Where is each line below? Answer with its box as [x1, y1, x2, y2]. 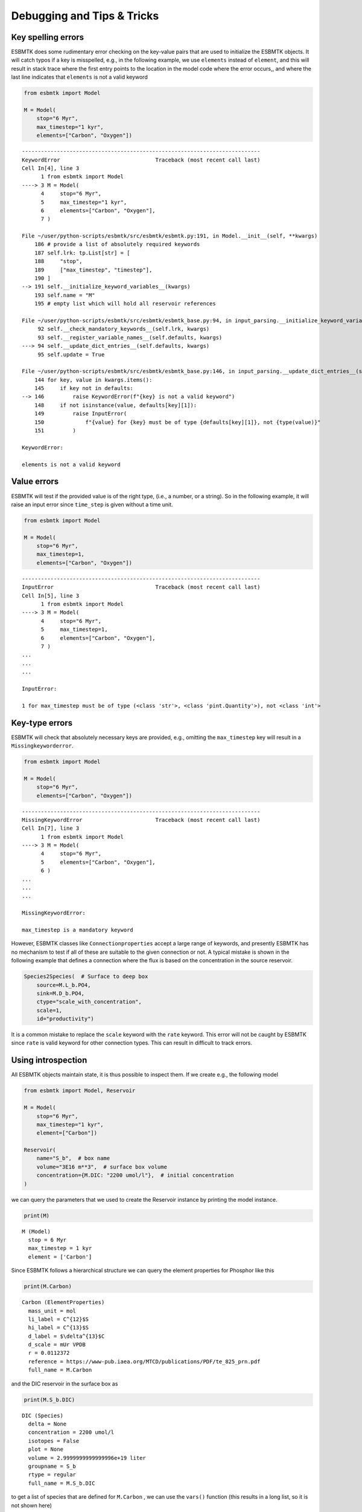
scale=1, [36, 1007, 63, 1014]
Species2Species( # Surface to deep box [24, 973, 148, 980]
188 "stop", [34, 258, 83, 265]
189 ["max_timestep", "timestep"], [34, 266, 153, 273]
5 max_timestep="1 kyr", [40, 198, 127, 206]
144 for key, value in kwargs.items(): [34, 376, 153, 383]
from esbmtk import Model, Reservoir [24, 1087, 136, 1094]
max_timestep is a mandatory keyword [22, 926, 134, 933]
